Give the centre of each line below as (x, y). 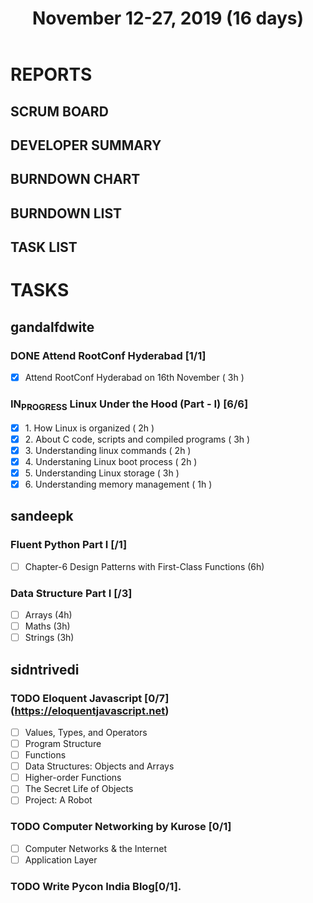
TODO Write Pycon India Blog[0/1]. (96, 886)
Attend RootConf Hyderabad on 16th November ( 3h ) (134, 378)
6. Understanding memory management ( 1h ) (118, 484)
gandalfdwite (52, 327)
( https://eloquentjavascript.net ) (90, 710)
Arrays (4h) (48, 615)
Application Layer (61, 859)
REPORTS (51, 74)
